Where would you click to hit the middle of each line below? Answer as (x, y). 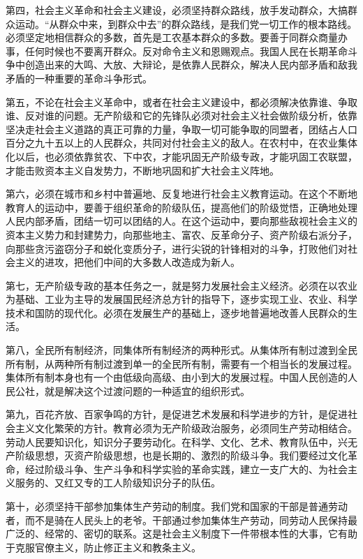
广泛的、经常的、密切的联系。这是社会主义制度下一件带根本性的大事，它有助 (181, 534)
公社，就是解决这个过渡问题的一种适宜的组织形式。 (132, 390)
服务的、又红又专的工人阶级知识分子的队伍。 (118, 483)
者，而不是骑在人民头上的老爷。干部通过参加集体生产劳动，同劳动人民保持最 (181, 520)
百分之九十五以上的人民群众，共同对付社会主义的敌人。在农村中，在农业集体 (181, 143)
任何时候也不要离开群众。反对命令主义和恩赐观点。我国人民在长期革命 (186, 51)
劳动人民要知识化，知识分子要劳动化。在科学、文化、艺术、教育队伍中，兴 (177, 441)
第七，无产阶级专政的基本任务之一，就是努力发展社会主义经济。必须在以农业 (181, 285)
